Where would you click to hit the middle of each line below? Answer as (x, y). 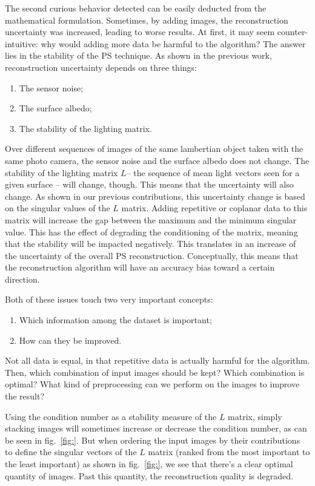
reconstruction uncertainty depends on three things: (101, 67)
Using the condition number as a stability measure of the (111, 416)
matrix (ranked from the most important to (229, 452)
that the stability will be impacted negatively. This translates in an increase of (151, 244)
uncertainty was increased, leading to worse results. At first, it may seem (140, 32)
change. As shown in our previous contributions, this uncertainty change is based (155, 196)
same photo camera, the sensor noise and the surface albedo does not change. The (157, 160)
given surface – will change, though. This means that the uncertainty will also (149, 184)
